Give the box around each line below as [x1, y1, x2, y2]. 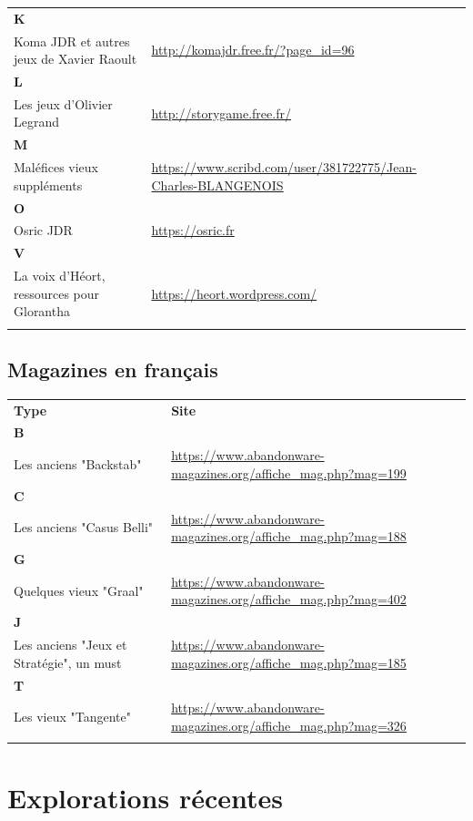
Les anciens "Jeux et [14, 635, 127, 654]
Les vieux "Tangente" [14, 707, 131, 726]
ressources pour [14, 283, 100, 303]
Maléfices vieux [14, 158, 99, 177]
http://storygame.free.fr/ [151, 103, 291, 122]
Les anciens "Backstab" [14, 455, 142, 474]
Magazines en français [7, 355, 218, 384]
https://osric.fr [151, 221, 235, 240]
